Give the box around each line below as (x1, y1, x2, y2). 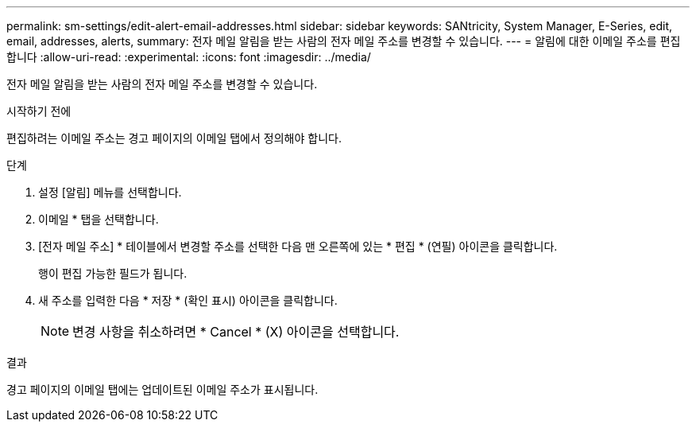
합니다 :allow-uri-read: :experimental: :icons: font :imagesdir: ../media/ (6, 50, 371, 64)
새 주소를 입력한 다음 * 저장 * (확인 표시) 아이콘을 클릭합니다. (38, 294, 338, 307)
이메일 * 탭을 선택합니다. (38, 212, 159, 226)
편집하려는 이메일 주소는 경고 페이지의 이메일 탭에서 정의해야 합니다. (6, 131, 342, 145)
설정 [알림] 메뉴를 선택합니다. (38, 185, 182, 199)
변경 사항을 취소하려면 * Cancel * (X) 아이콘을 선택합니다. (72, 324, 400, 340)
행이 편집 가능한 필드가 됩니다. (38, 267, 188, 280)
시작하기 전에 (6, 104, 72, 118)
